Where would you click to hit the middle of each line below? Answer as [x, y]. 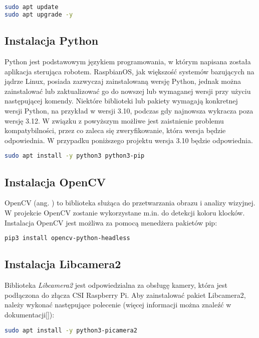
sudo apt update [32, 7]
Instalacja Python [52, 40]
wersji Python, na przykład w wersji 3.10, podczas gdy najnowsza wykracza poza [129, 110]
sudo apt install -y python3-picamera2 [71, 330]
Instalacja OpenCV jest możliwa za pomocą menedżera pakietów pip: [111, 222]
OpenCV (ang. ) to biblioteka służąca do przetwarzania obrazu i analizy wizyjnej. [130, 203]
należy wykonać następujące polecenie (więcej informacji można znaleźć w [118, 305]
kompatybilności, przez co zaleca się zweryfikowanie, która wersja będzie [115, 130]
